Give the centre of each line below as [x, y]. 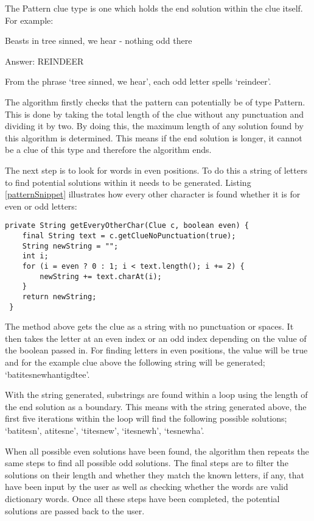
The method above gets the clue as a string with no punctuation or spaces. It [149, 326]
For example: [29, 20]
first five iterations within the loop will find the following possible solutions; [146, 418]
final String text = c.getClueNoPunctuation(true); [129, 236]
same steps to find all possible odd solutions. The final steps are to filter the [147, 463]
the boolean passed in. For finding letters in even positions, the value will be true [156, 350]
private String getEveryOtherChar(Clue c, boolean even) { [127, 226]
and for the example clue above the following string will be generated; [135, 362]
